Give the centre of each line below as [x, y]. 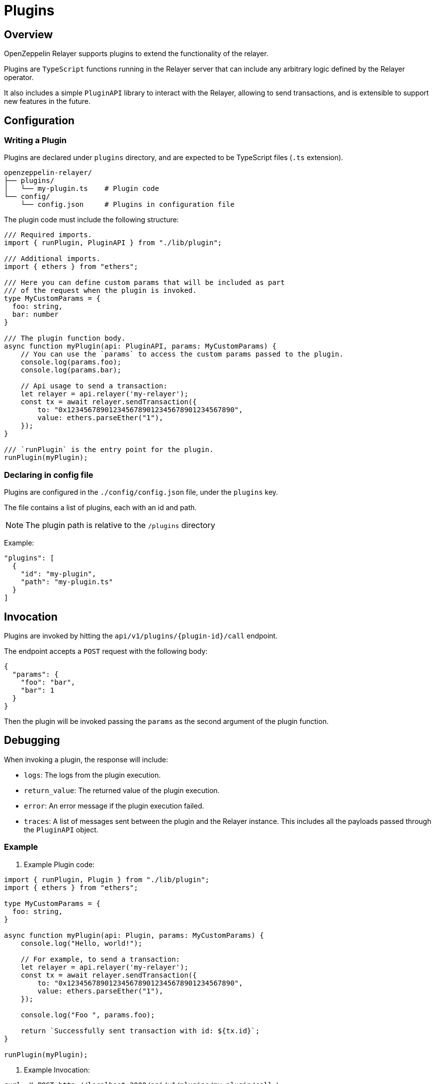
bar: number [35, 315]
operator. [19, 78]
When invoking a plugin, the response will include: [86, 759]
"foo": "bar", [48, 682]
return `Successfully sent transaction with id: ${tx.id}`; [140, 1031]
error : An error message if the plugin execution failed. [114, 806]
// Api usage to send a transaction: [94, 386]
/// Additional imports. [52, 259]
